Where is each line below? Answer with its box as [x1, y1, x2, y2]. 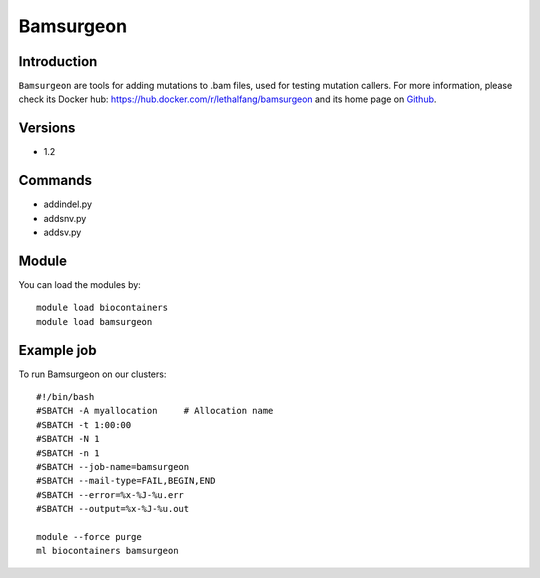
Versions [18, 120, 76, 137]
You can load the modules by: [18, 278, 142, 290]
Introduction [18, 53, 98, 70]
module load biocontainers [36, 302, 169, 314]
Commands [18, 172, 93, 189]
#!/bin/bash [36, 391, 95, 403]
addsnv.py [43, 212, 87, 224]
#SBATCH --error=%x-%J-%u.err [36, 489, 185, 500]
